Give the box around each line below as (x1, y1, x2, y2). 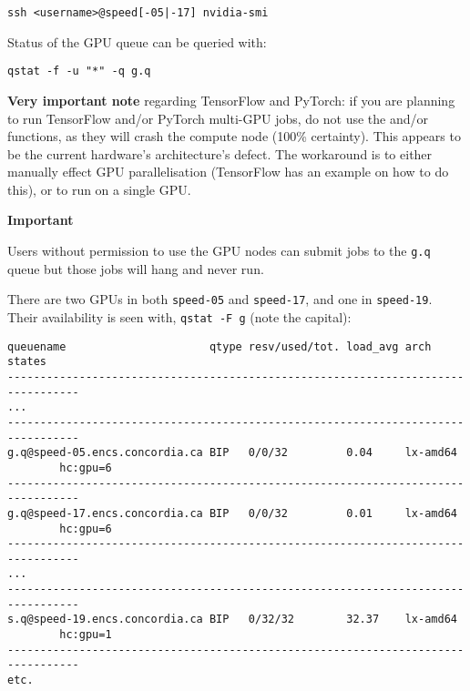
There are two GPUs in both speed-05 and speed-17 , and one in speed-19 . (7, 290, 433, 309)
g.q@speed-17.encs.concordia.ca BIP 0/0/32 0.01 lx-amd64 (7, 506, 457, 520)
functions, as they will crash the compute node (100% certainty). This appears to (7, 127, 461, 146)
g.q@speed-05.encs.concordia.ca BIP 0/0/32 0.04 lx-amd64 (7, 446, 457, 460)
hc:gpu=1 (59, 628, 112, 642)
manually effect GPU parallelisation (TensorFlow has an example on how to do (7, 162, 449, 181)
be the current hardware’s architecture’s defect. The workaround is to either (7, 144, 433, 163)
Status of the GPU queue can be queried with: (7, 32, 267, 51)
